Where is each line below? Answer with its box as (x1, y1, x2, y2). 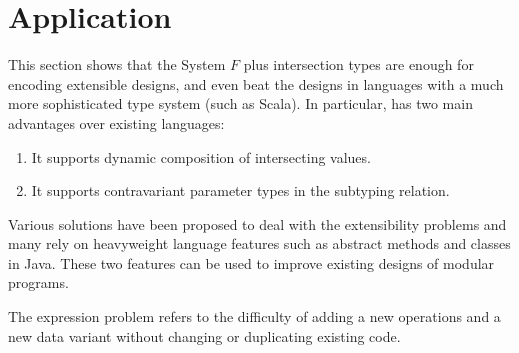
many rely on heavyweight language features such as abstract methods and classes (8, 233, 511, 254)
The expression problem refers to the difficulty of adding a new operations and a (8, 306, 501, 327)
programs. (8, 272, 69, 293)
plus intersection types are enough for (243, 54, 474, 75)
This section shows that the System (8, 54, 226, 75)
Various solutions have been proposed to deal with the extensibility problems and (8, 213, 507, 234)
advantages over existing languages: (8, 112, 225, 133)
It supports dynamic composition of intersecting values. (31, 146, 371, 167)
